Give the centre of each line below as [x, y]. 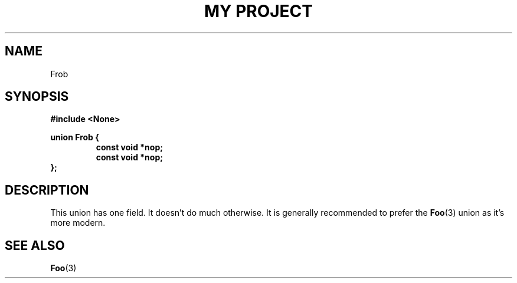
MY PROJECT [258, 11]
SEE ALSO [35, 245]
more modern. [78, 223]
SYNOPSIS [37, 97]
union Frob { [75, 137]
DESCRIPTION [47, 190]
